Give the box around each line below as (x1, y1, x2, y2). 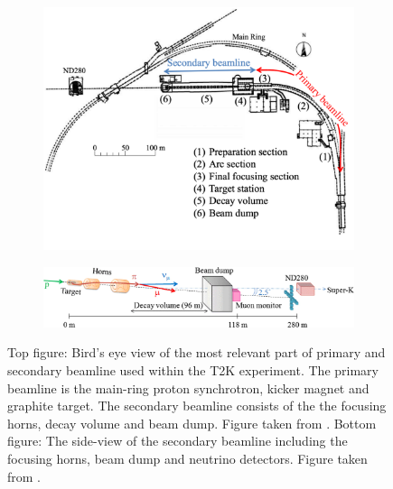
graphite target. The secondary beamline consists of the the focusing (7, 396, 387, 415)
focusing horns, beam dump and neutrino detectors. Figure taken (7, 449, 368, 468)
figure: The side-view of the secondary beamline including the (7, 431, 348, 450)
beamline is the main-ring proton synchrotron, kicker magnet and (7, 378, 370, 397)
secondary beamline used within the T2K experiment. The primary (7, 361, 379, 380)
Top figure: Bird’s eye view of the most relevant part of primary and (7, 343, 386, 362)
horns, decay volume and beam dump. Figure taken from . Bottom (7, 413, 377, 432)
